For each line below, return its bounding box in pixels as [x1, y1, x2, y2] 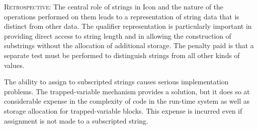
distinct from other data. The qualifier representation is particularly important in [4, 21, 252, 31]
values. [4, 60, 24, 70]
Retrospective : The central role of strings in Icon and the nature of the [4, 1, 224, 11]
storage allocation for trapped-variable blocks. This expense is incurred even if [4, 105, 242, 116]
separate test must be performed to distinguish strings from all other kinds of [4, 50, 240, 60]
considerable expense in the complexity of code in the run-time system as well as [4, 96, 250, 106]
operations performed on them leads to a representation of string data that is [4, 11, 240, 21]
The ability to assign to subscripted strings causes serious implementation [4, 76, 229, 87]
